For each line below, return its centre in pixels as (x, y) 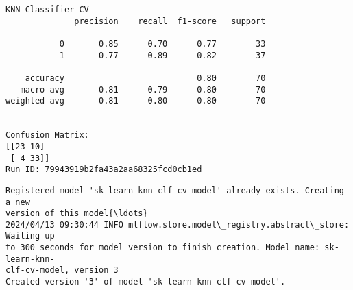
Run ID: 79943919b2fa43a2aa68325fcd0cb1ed (104, 170)
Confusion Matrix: (47, 135)
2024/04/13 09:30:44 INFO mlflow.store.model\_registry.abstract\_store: (178, 225)
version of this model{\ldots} (77, 214)
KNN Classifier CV (47, 10)
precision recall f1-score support (170, 21)
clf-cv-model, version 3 (62, 270)
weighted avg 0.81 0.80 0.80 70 (136, 101)
